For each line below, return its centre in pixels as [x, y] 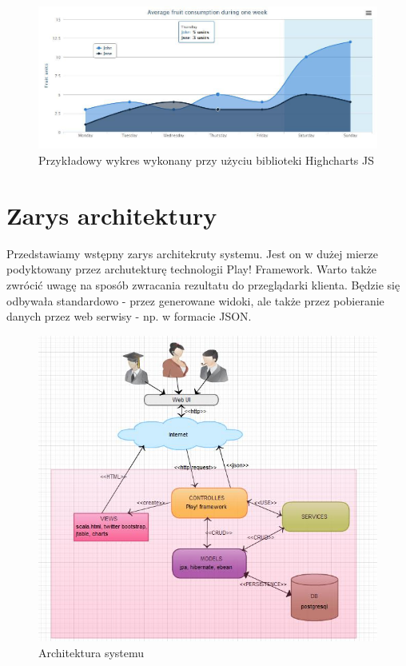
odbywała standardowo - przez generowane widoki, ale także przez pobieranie [195, 300]
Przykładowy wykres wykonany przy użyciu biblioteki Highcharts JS [206, 160]
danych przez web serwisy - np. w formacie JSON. [129, 316]
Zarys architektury [112, 215]
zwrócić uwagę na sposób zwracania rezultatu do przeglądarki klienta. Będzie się [203, 284]
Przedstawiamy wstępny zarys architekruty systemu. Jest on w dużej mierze [192, 253]
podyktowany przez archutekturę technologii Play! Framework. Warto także [192, 269]
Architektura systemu [92, 652]
